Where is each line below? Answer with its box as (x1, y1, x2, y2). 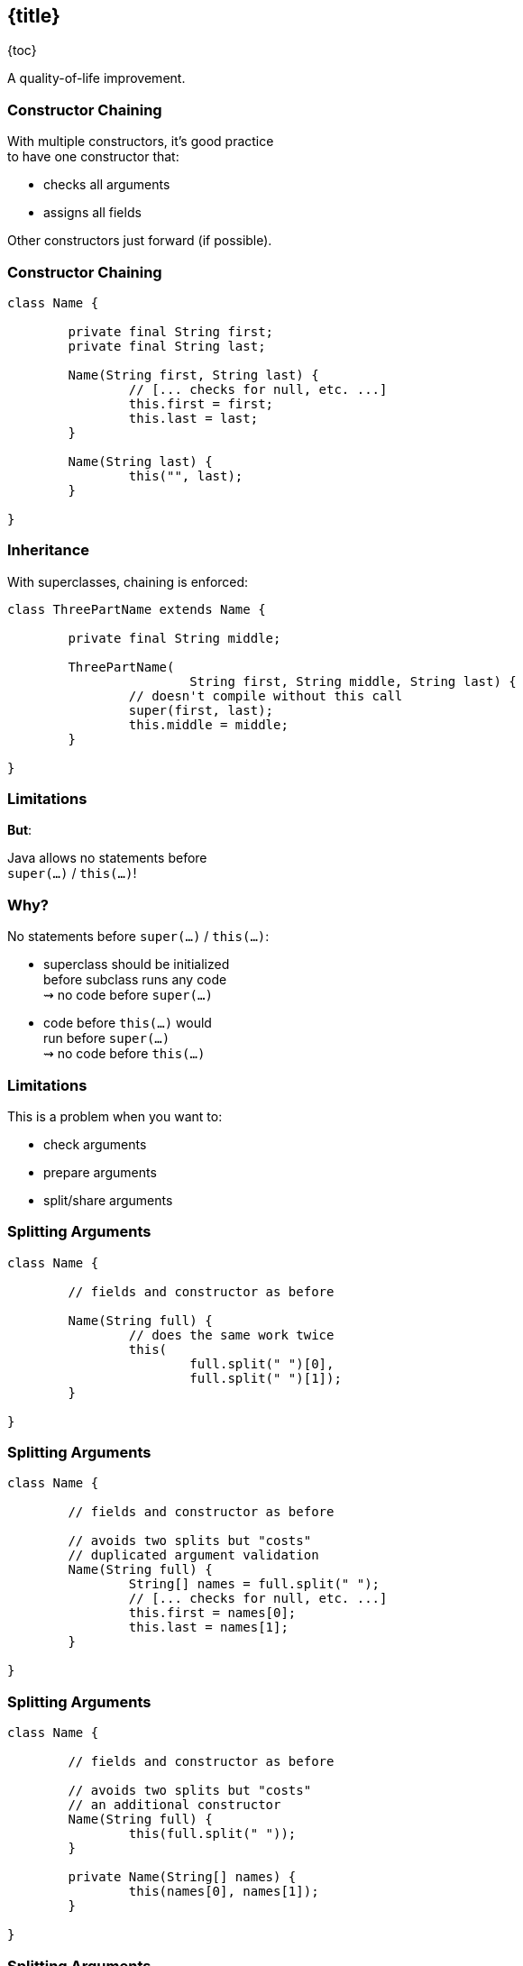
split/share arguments (43, 1192, 173, 1208)
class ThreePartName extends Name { (7, 601, 266, 617)
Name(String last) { (68, 453, 213, 469)
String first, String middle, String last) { (189, 673, 517, 689)
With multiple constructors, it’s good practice (7, 133, 274, 150)
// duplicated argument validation (68, 1548, 319, 1563)
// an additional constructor (68, 1797, 281, 1813)
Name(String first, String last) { (68, 367, 319, 382)
